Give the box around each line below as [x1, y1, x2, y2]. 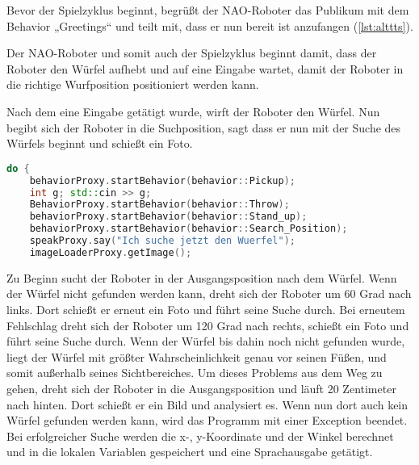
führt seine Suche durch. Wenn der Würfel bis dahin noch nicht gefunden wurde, [6, 333, 405, 350]
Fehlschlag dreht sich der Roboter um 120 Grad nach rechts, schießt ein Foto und [6, 316, 409, 333]
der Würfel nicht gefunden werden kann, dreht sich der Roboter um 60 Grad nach [6, 285, 412, 302]
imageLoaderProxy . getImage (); [29, 246, 192, 258]
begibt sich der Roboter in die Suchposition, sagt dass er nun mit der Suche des [6, 119, 401, 136]
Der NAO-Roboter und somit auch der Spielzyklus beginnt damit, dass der [6, 44, 377, 61]
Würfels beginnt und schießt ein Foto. [6, 135, 193, 152]
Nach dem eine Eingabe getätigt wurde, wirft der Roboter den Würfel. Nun [6, 103, 380, 119]
